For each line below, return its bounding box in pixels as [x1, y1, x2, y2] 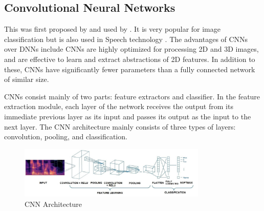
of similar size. [4, 74, 49, 85]
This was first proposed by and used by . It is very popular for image [4, 24, 221, 34]
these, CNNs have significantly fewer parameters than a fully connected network [4, 64, 255, 74]
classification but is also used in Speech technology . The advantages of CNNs [4, 33, 248, 44]
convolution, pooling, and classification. [4, 131, 127, 142]
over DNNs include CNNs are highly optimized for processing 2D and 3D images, [4, 44, 259, 54]
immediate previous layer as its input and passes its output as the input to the [4, 111, 251, 121]
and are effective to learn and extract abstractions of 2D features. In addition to [4, 53, 255, 64]
